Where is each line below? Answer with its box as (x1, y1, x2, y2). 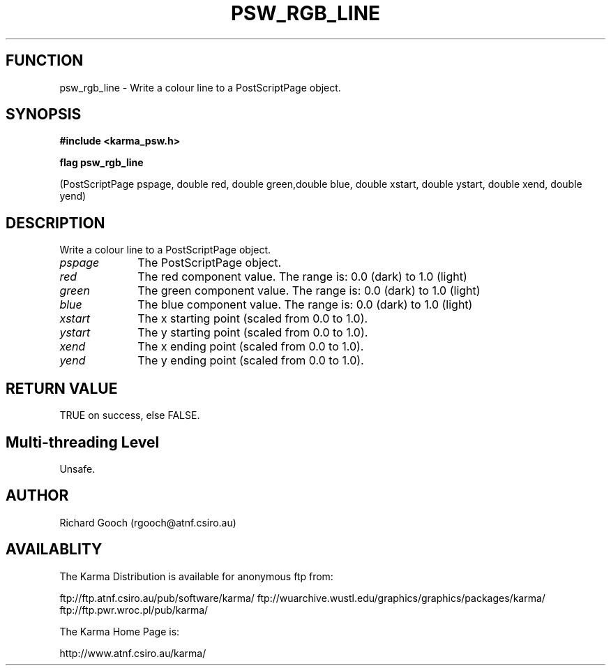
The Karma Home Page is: (59, 625, 180, 637)
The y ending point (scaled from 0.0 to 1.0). (137, 353, 364, 368)
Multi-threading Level (6, 433, 160, 451)
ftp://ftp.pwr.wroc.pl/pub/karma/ (59, 603, 209, 616)
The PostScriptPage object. (137, 256, 282, 270)
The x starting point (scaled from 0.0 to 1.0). (137, 311, 368, 326)
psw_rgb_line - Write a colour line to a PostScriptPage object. (59, 81, 341, 94)
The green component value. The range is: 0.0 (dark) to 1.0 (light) (137, 283, 481, 298)
